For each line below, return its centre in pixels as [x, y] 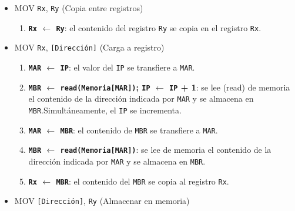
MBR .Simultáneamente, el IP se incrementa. [105, 110]
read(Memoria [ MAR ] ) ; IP [105, 87]
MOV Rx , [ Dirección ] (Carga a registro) [89, 47]
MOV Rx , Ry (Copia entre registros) [79, 8]
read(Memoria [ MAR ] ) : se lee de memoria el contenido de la [166, 150]
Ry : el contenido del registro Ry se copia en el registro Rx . [159, 27]
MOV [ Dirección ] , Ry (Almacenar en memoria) [102, 201]
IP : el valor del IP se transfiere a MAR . [128, 67]
